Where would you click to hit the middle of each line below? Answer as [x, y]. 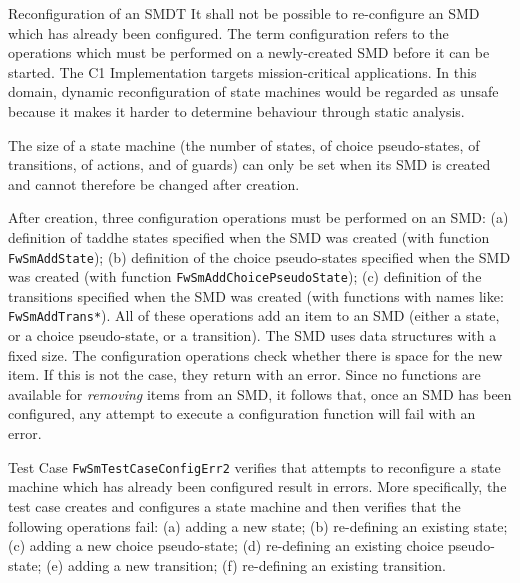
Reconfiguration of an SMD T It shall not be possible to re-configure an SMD [244, 13]
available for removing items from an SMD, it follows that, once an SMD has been [260, 393]
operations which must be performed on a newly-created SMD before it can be [249, 52]
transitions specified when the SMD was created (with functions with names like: [256, 295]
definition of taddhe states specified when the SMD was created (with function [249, 236]
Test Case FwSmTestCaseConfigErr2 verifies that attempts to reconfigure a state [254, 466]
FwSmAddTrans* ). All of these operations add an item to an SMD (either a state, [254, 315]
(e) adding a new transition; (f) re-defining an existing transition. [246, 564]
